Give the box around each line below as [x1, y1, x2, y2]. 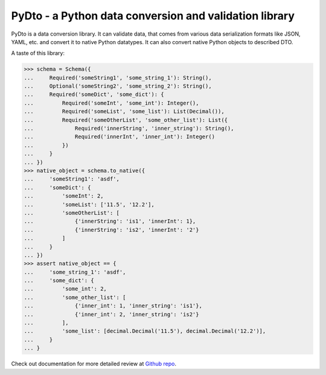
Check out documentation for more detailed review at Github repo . [11, 360, 176, 368]
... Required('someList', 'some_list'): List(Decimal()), [24, 108, 225, 115]
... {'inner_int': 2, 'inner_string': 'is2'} [24, 311, 199, 318]
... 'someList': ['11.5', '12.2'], [24, 201, 155, 208]
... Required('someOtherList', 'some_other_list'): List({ [24, 117, 228, 123]
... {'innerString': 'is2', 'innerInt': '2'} [24, 226, 199, 233]
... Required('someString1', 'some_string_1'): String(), [24, 74, 212, 81]
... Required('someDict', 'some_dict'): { [24, 91, 164, 98]
